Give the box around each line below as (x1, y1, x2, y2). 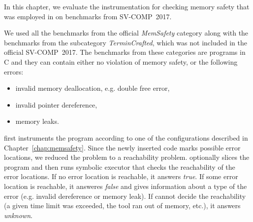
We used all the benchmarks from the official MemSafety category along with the (4, 28, 249, 38)
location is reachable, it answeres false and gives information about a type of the (4, 181, 247, 191)
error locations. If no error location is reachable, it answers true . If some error (4, 171, 238, 182)
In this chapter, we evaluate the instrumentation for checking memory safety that (4, 1, 250, 11)
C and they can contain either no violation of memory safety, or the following (4, 56, 238, 67)
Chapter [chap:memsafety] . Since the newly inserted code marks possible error (4, 142, 241, 152)
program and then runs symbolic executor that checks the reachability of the (4, 161, 235, 172)
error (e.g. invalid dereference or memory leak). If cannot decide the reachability (4, 190, 246, 201)
